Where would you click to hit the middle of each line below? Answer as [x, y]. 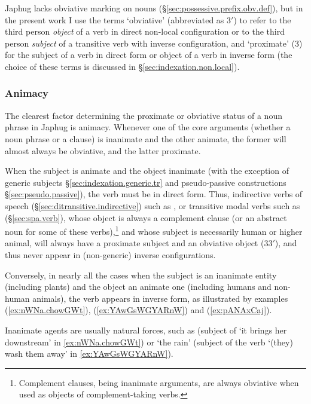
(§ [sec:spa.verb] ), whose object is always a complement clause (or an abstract [146, 217]
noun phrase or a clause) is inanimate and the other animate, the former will [146, 138]
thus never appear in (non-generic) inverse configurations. [110, 254]
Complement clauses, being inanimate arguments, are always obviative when [159, 382]
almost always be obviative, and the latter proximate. [103, 150]
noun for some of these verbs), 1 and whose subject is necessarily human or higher [154, 230]
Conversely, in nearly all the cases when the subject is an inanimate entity [141, 275]
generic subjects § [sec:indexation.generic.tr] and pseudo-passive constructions [146, 182]
